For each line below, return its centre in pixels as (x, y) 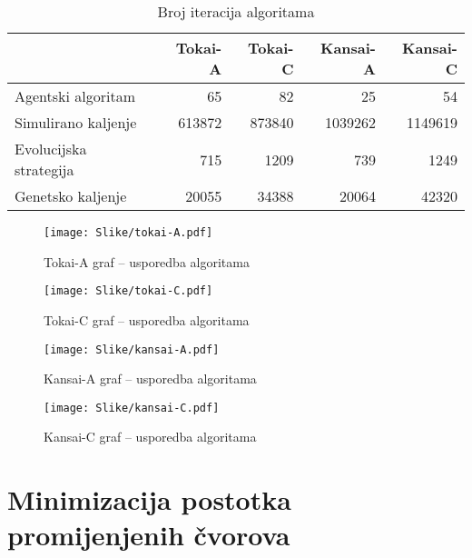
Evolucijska (51, 149)
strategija (44, 169)
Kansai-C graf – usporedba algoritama (150, 437)
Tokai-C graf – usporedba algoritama (147, 319)
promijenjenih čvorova (149, 535)
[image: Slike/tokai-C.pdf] (128, 291)
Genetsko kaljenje (71, 196)
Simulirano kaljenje (76, 122)
